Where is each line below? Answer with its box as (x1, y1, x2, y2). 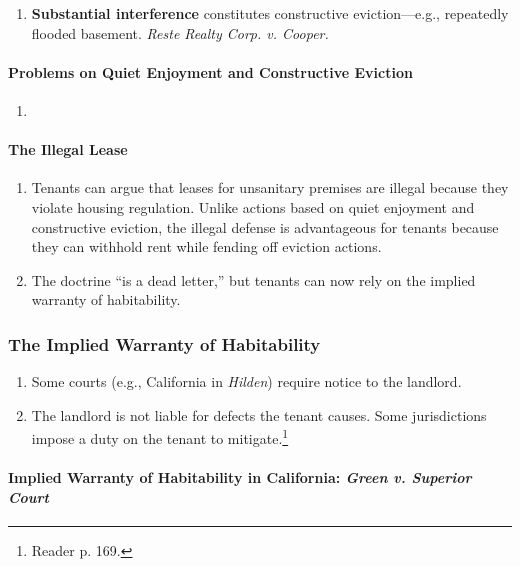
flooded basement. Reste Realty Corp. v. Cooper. (31, 22, 329, 43)
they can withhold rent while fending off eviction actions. (31, 236, 382, 257)
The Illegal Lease (8, 139, 128, 160)
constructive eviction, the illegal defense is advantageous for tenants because (31, 216, 499, 237)
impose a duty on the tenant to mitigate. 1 (31, 425, 289, 448)
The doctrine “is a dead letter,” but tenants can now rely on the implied (31, 269, 476, 290)
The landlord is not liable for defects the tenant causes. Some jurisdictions (31, 404, 487, 425)
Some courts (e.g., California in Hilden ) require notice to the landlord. (31, 371, 462, 392)
